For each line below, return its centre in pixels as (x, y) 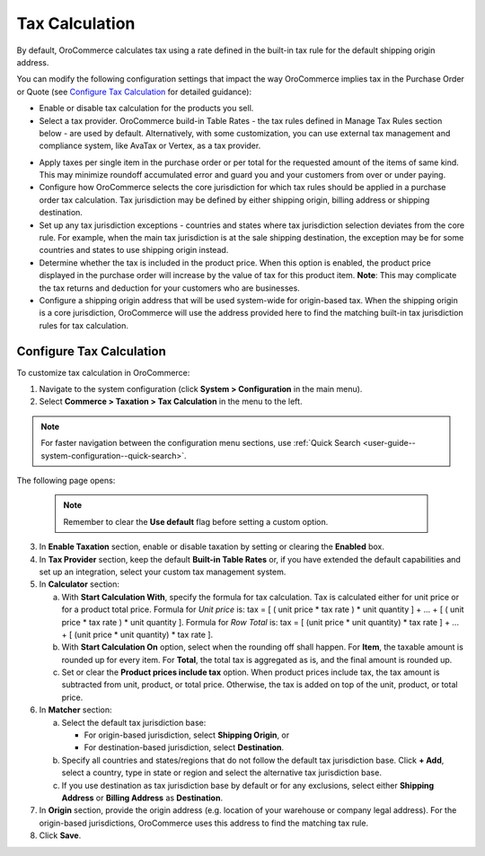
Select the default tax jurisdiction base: (134, 722)
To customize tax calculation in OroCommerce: (103, 372)
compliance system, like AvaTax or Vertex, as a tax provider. (150, 146)
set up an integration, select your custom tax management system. (163, 572)
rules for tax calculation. (84, 325)
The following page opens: (66, 480)
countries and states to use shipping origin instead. (134, 250)
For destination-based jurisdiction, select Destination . (184, 747)
